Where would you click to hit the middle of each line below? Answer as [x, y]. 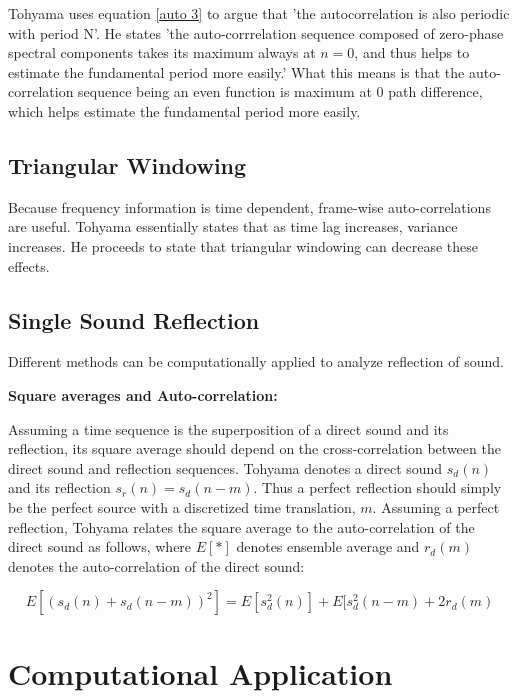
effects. [29, 265]
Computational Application [200, 673]
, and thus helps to [412, 52]
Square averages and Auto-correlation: [143, 394]
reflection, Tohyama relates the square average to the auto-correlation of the [241, 526]
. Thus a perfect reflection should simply [377, 487]
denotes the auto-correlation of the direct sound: [156, 565]
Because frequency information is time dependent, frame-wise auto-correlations [249, 206]
